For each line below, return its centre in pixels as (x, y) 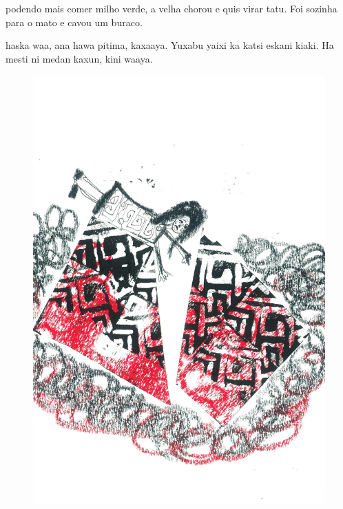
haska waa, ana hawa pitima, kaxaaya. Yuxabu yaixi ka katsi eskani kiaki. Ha (170, 45)
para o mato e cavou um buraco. (74, 22)
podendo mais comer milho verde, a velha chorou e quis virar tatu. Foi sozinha (171, 8)
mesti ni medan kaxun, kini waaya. (79, 58)
